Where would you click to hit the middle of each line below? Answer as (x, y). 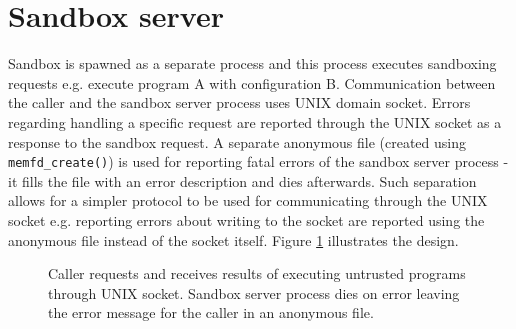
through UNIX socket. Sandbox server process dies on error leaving (254, 292)
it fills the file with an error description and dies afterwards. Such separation (242, 180)
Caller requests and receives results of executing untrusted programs (257, 273)
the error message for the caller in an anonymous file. (211, 312)
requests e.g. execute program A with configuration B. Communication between (252, 82)
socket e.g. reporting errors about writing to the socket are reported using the (246, 219)
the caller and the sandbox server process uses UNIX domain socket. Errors (239, 102)
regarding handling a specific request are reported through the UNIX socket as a (255, 121)
